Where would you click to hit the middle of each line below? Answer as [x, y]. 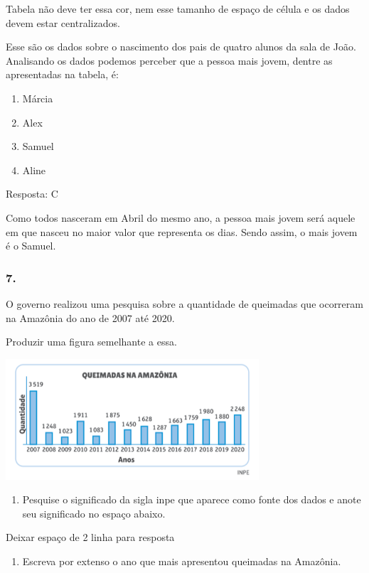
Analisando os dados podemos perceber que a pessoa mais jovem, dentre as [169, 60]
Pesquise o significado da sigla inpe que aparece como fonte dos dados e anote [192, 499]
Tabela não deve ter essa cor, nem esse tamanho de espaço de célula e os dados [178, 9]
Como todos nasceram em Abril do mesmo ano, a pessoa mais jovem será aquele [181, 217]
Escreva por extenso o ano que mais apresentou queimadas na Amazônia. [182, 561]
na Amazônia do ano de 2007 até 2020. [90, 317]
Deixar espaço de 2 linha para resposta [90, 537]
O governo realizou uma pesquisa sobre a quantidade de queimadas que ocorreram [184, 303]
